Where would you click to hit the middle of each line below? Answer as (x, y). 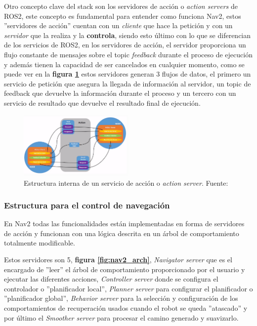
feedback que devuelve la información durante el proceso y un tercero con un (120, 93)
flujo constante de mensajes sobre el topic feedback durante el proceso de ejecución (128, 54)
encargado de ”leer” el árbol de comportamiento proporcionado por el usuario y (125, 269)
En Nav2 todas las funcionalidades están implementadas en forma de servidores (124, 224)
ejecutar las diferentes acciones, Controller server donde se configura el (111, 279)
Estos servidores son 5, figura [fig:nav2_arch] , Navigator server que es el (118, 260)
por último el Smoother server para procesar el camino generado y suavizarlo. (121, 317)
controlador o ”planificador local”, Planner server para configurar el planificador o (128, 288)
